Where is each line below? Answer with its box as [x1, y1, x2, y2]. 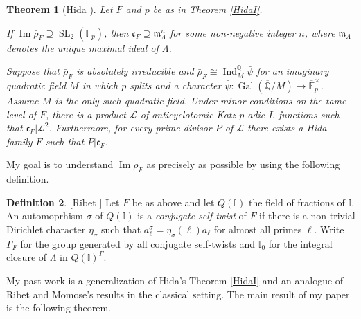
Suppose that [6, 64, 60, 78]
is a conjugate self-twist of [137, 208, 247, 223]
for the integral [268, 236, 333, 250]
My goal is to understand [6, 157, 114, 172]
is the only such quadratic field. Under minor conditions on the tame [55, 93, 346, 107]
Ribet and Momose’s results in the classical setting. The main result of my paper [6, 286, 350, 301]
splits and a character [130, 78, 222, 92]
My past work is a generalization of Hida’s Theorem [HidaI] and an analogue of [6, 273, 344, 287]
